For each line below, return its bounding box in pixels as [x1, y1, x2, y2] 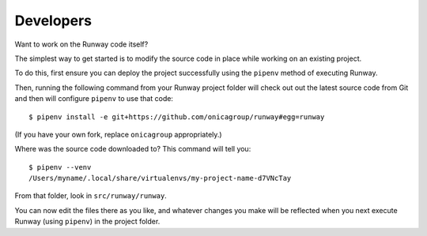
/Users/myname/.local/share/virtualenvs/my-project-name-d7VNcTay [28, 174, 292, 183]
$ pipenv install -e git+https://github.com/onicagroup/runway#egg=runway [28, 112, 325, 122]
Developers [14, 12, 93, 29]
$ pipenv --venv [28, 163, 92, 171]
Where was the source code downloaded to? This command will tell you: [14, 144, 251, 154]
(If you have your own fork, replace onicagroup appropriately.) [14, 129, 222, 139]
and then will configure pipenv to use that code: [14, 94, 174, 103]
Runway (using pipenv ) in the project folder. [14, 217, 161, 227]
